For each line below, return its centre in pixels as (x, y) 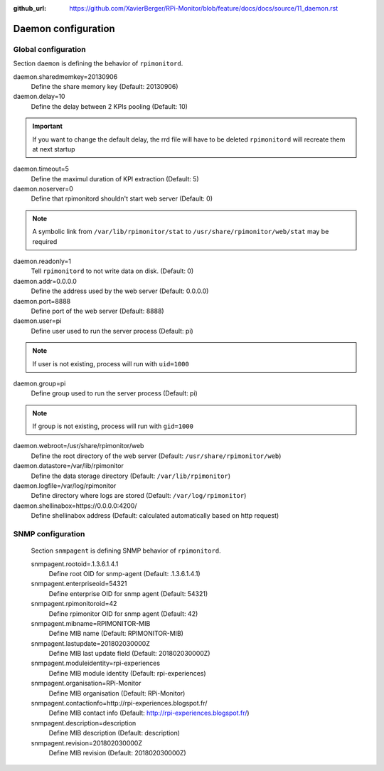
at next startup (54, 149)
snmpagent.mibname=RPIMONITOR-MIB (91, 623)
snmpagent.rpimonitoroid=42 (74, 604)
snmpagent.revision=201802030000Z (86, 743)
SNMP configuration (49, 533)
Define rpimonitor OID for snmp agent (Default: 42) (123, 613)
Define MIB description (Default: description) (114, 733)
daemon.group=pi (39, 383)
